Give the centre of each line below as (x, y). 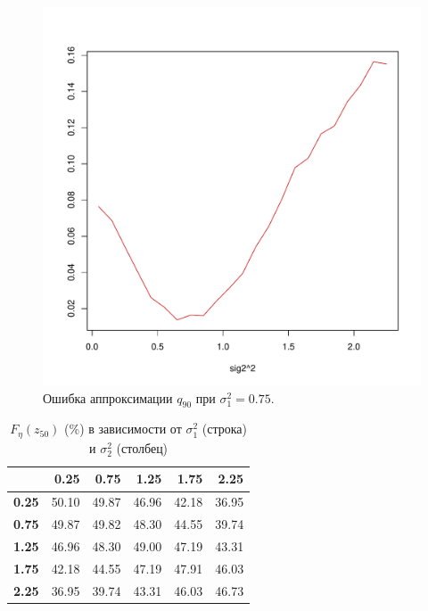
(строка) (224, 429)
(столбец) (142, 447)
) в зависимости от (131, 429)
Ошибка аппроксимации (108, 397)
